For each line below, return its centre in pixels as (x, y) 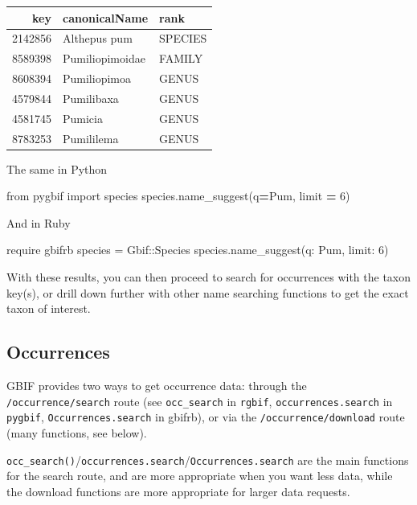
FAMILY (181, 58)
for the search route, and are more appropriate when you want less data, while (200, 476)
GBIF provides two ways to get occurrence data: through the (157, 386)
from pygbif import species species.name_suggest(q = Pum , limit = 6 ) (178, 196)
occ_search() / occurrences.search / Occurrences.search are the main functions (208, 460)
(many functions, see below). (77, 432)
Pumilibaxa (91, 98)
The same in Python (57, 168)
